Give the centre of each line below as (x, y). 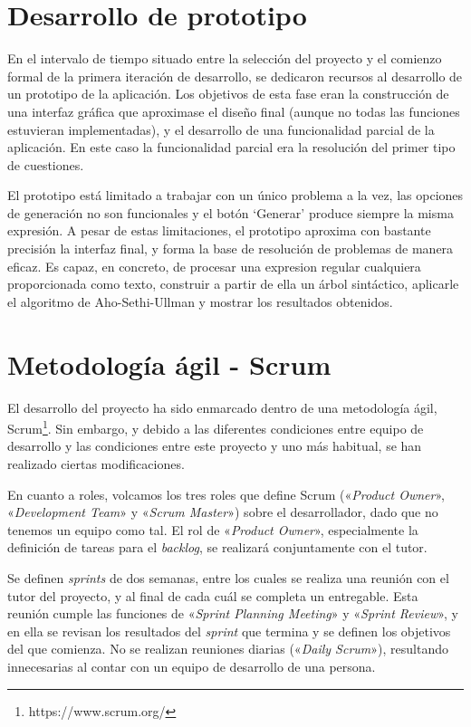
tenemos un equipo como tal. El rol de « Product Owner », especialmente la (213, 529)
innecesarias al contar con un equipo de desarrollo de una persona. (192, 666)
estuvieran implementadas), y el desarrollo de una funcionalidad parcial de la (221, 129)
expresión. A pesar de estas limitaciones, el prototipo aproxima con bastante (219, 230)
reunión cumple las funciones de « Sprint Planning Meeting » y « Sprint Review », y (233, 613)
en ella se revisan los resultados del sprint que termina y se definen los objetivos (229, 631)
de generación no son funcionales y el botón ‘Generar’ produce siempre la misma (231, 212)
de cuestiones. (46, 164)
